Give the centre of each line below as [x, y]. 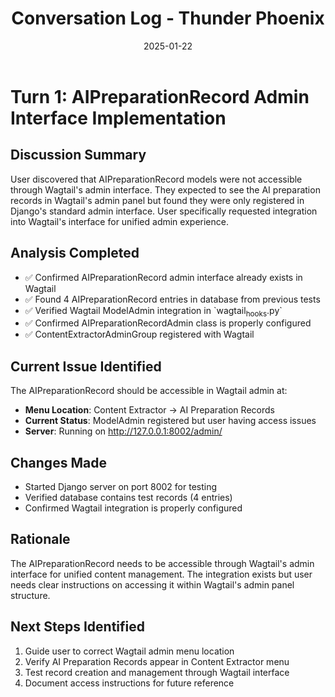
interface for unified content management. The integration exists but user [161, 574]
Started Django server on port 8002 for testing [121, 486]
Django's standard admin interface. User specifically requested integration [164, 211]
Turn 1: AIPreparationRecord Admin [160, 96]
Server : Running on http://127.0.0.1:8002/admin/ [123, 431]
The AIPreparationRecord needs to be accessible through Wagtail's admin [162, 563]
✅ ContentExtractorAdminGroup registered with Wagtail [139, 334]
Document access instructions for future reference [129, 683]
